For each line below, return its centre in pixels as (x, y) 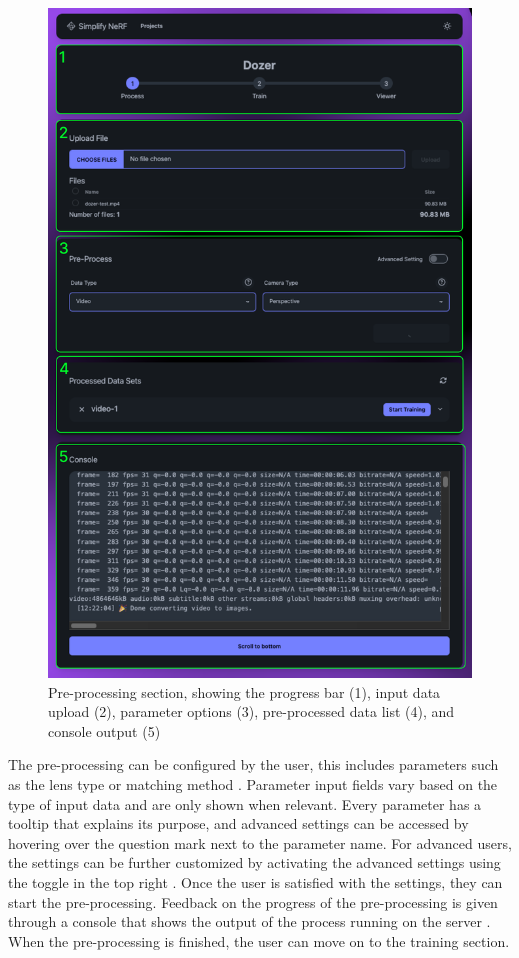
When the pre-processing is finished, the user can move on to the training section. (259, 940)
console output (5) (104, 730)
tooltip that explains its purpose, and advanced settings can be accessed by (238, 823)
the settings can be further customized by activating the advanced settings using (254, 862)
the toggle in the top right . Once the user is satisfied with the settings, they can (255, 881)
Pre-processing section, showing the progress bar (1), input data (244, 691)
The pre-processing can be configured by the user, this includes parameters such (253, 764)
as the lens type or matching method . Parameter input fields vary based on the (253, 783)
